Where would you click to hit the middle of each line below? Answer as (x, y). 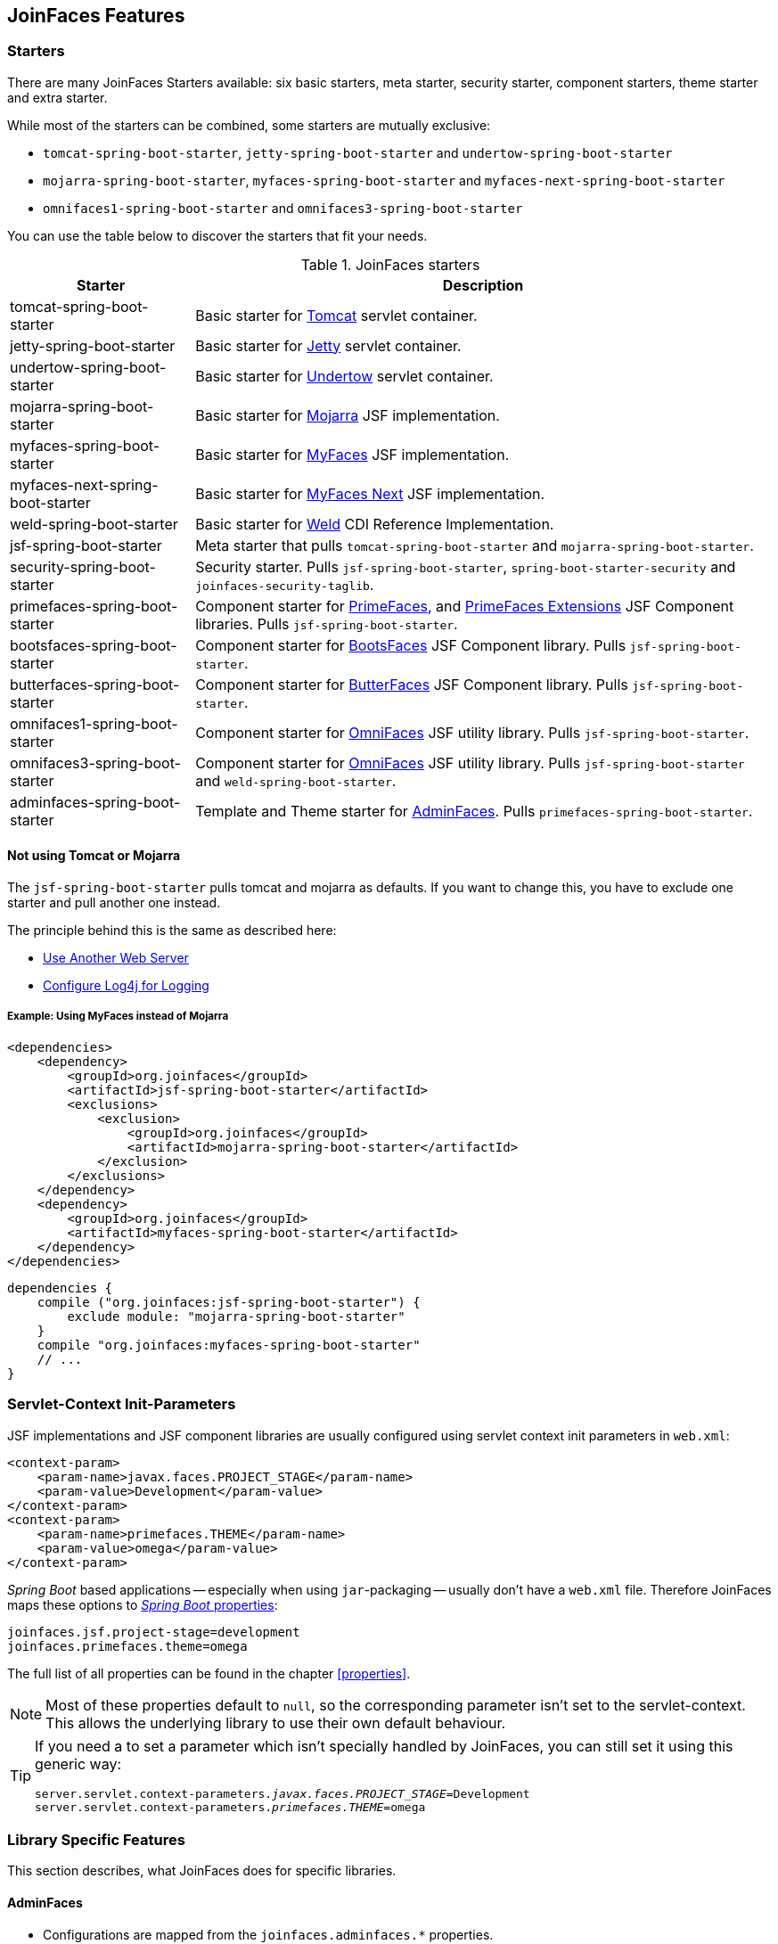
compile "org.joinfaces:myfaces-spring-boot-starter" (229, 1345)
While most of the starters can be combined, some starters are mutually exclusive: (249, 125)
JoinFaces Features (96, 16)
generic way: (78, 1764)
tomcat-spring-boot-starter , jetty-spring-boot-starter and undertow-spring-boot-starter (358, 152)
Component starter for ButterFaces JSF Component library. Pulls (412, 684)
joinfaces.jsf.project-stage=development (154, 1632)
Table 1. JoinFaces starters (390, 264)
